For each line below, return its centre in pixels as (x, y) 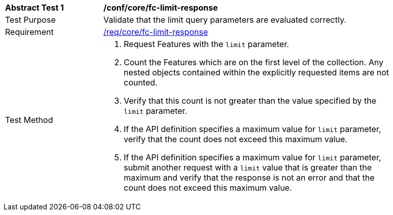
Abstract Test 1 (34, 8)
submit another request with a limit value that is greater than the (248, 167)
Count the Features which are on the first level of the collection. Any (254, 62)
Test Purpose (30, 20)
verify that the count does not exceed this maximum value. (236, 139)
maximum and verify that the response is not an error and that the (249, 178)
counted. (141, 82)
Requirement (29, 32)
